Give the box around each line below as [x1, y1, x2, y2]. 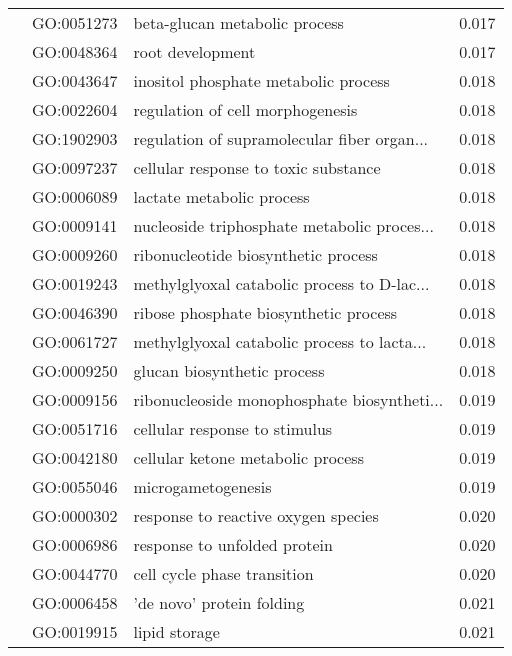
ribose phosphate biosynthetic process [133, 301, 398, 324]
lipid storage [133, 620, 220, 643]
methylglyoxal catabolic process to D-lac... [133, 272, 430, 295]
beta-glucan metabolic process [133, 11, 344, 34]
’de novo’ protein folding [133, 591, 305, 614]
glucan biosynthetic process [133, 359, 325, 382]
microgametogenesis [133, 475, 272, 498]
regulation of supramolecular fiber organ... [133, 127, 429, 150]
